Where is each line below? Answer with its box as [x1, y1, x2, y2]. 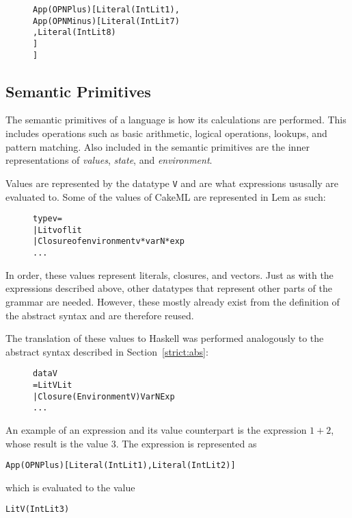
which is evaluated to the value [5, 480, 135, 494]
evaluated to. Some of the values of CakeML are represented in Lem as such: [5, 189, 326, 203]
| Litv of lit [33, 225, 82, 235]
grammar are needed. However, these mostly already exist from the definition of [5, 294, 340, 308]
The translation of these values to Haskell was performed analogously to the [5, 331, 324, 345]
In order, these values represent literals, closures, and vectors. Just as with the [5, 267, 334, 282]
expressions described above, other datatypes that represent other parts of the [5, 281, 332, 295]
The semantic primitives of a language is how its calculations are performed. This [5, 112, 347, 127]
